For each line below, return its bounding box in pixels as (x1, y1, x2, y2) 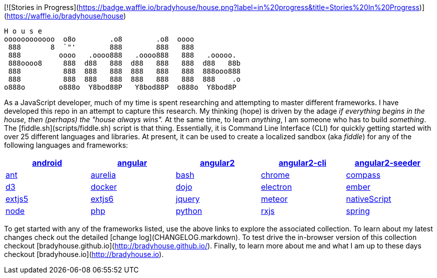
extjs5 (6, 194, 29, 204)
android (32, 158, 62, 168)
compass (346, 170, 381, 180)
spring (346, 206, 370, 216)
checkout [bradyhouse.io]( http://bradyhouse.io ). (4, 250, 164, 258)
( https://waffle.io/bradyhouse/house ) (4, 12, 126, 20)
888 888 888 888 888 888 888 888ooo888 (8, 67, 241, 75)
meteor (261, 194, 288, 204)
